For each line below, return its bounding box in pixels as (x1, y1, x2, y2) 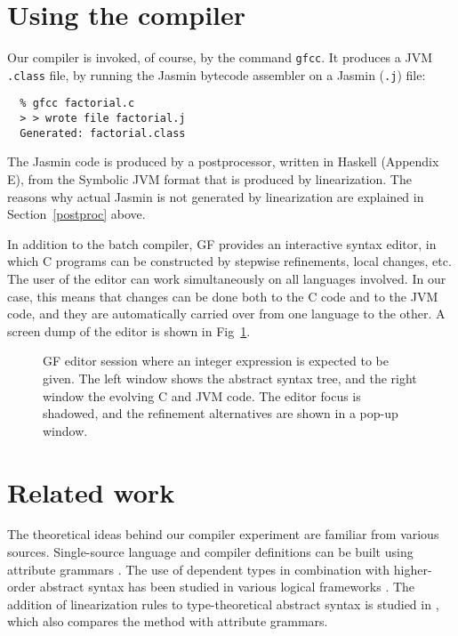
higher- (393, 560, 432, 578)
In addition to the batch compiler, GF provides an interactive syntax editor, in (7, 234, 437, 253)
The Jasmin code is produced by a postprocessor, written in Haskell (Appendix (7, 152, 439, 171)
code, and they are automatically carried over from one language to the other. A (7, 304, 446, 323)
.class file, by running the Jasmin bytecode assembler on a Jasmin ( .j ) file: (7, 65, 426, 84)
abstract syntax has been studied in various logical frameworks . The (39, 577, 415, 596)
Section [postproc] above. (7, 205, 146, 223)
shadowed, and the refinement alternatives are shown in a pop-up (43, 404, 398, 423)
